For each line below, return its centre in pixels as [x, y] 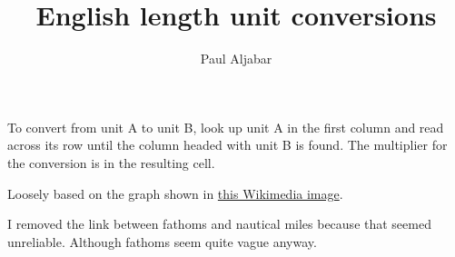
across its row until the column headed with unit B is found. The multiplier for [227, 145]
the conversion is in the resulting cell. [111, 162]
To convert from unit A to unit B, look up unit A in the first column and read [226, 127]
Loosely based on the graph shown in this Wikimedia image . [175, 193]
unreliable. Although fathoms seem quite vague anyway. [162, 241]
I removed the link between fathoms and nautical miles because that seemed [219, 224]
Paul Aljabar [236, 59]
